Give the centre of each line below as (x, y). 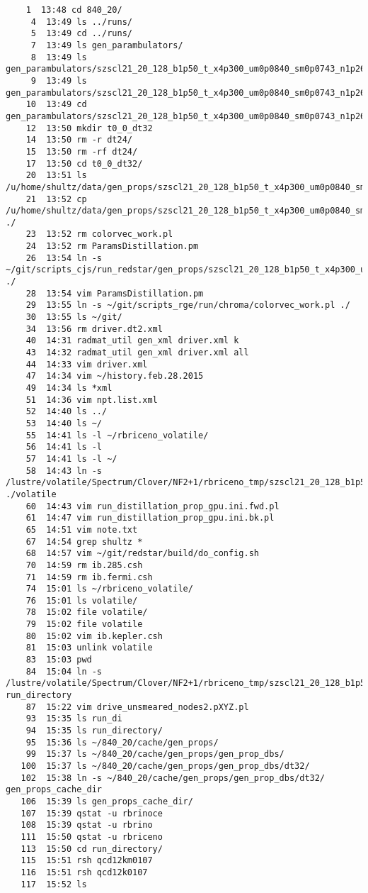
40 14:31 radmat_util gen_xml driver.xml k (132, 341)
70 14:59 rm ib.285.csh (84, 565)
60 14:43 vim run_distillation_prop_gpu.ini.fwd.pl (153, 506)
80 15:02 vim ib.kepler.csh (94, 636)
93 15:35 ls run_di (74, 719)
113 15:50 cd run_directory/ (92, 849)
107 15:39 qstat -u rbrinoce (92, 813)
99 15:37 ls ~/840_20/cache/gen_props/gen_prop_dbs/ (155, 754)
